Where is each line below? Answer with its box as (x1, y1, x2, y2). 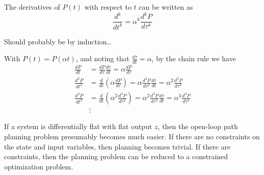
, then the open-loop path (157, 121, 238, 132)
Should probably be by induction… (4, 36, 112, 46)
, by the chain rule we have (151, 53, 236, 64)
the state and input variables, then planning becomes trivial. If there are (4, 141, 231, 152)
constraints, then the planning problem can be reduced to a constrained (4, 151, 228, 162)
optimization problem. (4, 161, 73, 171)
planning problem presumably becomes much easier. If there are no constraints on (4, 131, 260, 142)
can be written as (139, 2, 193, 12)
